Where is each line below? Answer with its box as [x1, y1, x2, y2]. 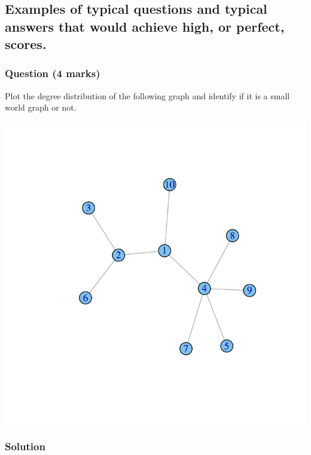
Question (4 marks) [5, 66, 100, 81]
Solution [5, 439, 45, 454]
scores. [5, 35, 47, 53]
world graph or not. [5, 101, 77, 114]
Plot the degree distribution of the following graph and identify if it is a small [5, 89, 290, 102]
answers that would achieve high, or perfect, [5, 17, 285, 35]
